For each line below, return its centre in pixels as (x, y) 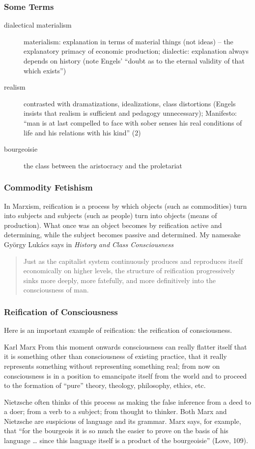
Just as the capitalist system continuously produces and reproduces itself (133, 261)
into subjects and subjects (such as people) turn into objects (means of (111, 215)
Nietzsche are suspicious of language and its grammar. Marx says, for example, (123, 421)
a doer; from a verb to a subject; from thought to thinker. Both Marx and (115, 411)
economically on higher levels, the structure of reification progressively (129, 271)
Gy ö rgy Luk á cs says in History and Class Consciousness (89, 244)
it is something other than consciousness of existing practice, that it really (115, 356)
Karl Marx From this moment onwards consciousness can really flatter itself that (126, 346)
